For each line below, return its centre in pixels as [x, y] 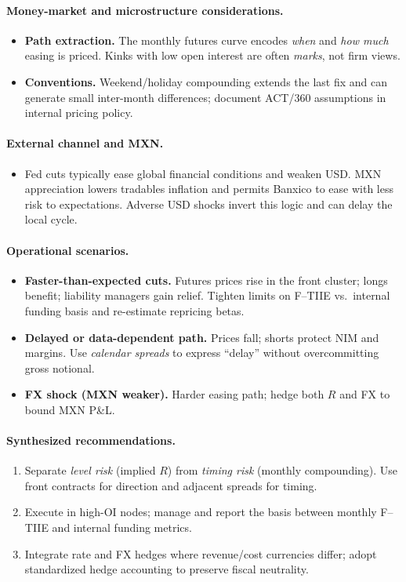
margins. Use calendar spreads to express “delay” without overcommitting [202, 353]
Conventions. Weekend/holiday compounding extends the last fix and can [206, 81]
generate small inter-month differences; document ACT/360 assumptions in [205, 97]
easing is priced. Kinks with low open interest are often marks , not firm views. [212, 55]
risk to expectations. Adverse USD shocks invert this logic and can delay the [208, 204]
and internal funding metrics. [122, 527]
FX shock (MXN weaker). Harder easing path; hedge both [174, 394]
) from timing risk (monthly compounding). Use [283, 470]
